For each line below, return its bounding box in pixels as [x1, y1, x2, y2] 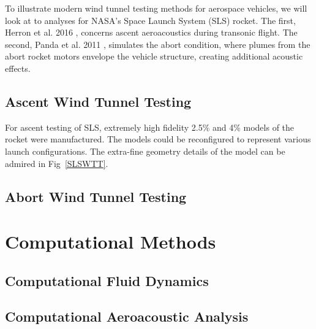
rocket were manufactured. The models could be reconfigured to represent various [5, 133, 311, 145]
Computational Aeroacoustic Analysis [5, 307, 249, 326]
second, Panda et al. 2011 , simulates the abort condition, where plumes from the [5, 37, 310, 50]
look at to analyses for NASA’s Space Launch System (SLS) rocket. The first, [5, 14, 296, 26]
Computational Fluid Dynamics [5, 271, 209, 290]
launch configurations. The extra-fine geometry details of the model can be [5, 144, 285, 157]
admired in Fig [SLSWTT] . [5, 157, 108, 169]
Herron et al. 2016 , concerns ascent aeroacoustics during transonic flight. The [5, 26, 298, 39]
